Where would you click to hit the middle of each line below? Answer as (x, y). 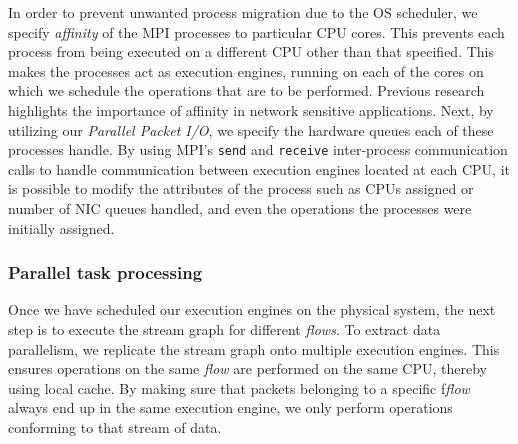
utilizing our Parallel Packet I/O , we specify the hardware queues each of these (251, 129)
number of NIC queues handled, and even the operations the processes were (240, 208)
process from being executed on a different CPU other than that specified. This (251, 51)
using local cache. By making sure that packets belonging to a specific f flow (239, 387)
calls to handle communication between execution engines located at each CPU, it (259, 168)
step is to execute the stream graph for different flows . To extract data (224, 329)
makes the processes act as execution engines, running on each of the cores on (246, 70)
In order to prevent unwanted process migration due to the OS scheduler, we (243, 12)
